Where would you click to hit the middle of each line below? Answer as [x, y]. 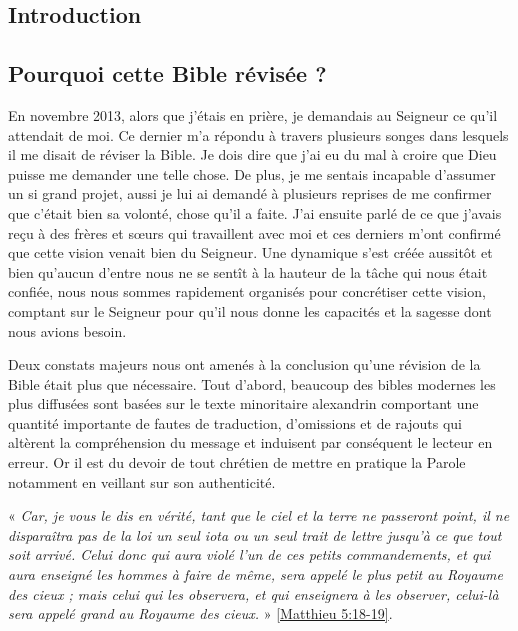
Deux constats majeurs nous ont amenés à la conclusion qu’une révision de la [244, 364]
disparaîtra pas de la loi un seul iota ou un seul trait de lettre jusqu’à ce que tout [255, 534]
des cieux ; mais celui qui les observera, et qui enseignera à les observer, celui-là [253, 593]
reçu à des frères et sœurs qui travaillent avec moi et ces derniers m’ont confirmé [254, 232]
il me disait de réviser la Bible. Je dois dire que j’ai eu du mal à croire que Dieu [252, 154]
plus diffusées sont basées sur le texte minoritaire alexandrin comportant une [243, 403]
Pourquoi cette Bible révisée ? [167, 73]
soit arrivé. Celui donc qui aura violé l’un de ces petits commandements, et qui [249, 554]
